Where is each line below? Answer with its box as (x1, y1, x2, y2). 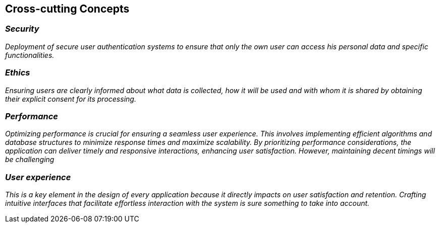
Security (5, 24, 39, 34)
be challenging (5, 155, 54, 164)
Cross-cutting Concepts (5, 3, 130, 15)
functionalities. (5, 50, 54, 59)
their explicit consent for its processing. (5, 94, 136, 103)
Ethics (5, 67, 30, 78)
